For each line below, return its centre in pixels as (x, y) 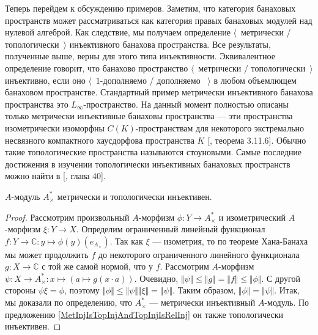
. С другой (281, 278)
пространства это (37, 104)
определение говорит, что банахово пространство (97, 68)
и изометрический (252, 217)
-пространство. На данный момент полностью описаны (186, 104)
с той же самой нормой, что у (98, 266)
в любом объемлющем (255, 80)
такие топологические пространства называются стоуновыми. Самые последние (153, 152)
